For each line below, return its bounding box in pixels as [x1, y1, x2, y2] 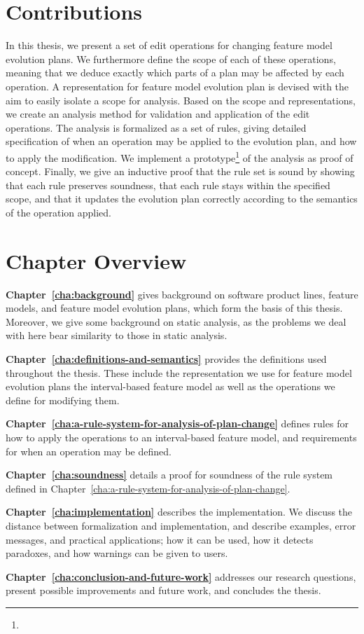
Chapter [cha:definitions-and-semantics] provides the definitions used [6, 352, 327, 366]
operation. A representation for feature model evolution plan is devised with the [6, 78, 349, 93]
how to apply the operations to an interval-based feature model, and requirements [6, 429, 357, 444]
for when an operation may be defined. [6, 443, 171, 458]
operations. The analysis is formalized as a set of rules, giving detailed [6, 120, 307, 135]
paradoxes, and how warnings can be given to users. [6, 546, 228, 560]
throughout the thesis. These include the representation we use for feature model [6, 365, 352, 380]
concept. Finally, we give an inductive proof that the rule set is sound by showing [6, 164, 355, 179]
